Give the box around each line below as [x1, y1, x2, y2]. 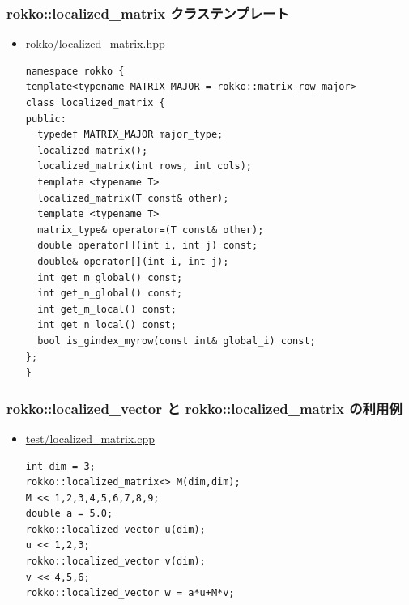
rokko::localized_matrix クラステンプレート [6, 2, 289, 23]
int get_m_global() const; [37, 271, 183, 283]
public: [25, 113, 66, 125]
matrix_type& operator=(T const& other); [37, 224, 264, 236]
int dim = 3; [25, 460, 96, 472]
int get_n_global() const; [37, 288, 183, 300]
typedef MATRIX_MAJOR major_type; [37, 129, 224, 141]
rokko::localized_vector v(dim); [25, 556, 206, 568]
